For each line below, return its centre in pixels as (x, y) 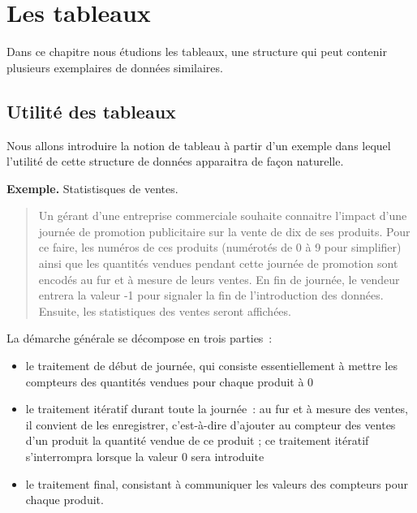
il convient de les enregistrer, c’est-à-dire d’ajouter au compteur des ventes (211, 424)
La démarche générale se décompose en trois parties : (140, 338)
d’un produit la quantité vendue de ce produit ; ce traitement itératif (197, 440)
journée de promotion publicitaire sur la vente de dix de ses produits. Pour (224, 231)
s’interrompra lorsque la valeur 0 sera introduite (145, 457)
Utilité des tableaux (91, 111)
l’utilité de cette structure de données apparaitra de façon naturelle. (175, 161)
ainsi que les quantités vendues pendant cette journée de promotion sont (218, 263)
